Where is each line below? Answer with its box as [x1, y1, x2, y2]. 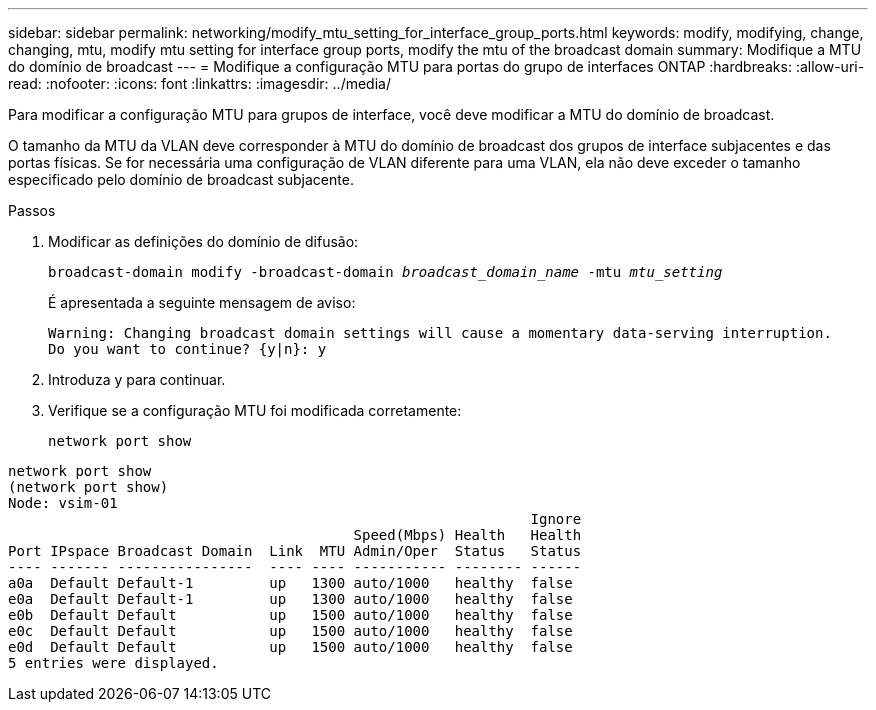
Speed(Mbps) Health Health [353, 527, 582, 543]
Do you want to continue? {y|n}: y [48, 341, 327, 357]
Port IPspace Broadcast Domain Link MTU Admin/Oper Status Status [8, 543, 582, 559]
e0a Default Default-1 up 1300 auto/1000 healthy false [8, 591, 573, 607]
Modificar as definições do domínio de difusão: [48, 233, 359, 250]
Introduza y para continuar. [48, 371, 226, 388]
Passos [8, 202, 56, 219]
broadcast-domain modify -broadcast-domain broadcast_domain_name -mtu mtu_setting [48, 264, 723, 280]
